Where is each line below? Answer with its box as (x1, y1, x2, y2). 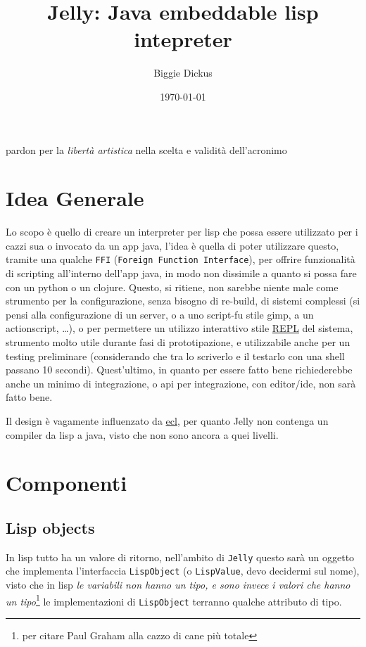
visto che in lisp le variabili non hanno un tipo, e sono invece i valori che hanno (6, 577, 351, 592)
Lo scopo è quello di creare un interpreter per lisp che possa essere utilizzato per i (6, 224, 358, 239)
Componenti (6, 468, 127, 497)
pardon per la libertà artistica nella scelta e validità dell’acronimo (6, 142, 287, 157)
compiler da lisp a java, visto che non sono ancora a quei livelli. (6, 427, 279, 442)
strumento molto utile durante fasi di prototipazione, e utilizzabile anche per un (6, 335, 351, 350)
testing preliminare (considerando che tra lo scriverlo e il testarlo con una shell (6, 348, 345, 363)
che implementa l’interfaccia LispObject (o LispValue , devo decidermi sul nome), (6, 563, 360, 578)
